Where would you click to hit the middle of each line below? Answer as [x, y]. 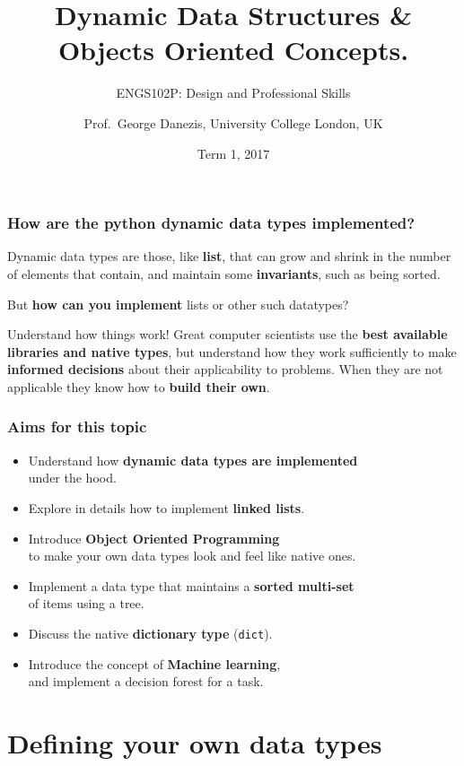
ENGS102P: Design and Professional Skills [233, 93]
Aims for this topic [77, 427]
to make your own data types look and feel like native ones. [192, 556]
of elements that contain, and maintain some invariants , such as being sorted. [224, 273]
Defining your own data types [195, 742]
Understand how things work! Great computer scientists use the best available [228, 334]
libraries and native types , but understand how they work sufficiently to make [232, 351]
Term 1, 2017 [233, 153]
